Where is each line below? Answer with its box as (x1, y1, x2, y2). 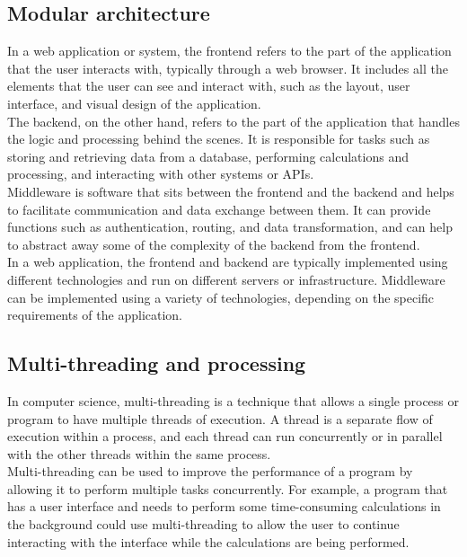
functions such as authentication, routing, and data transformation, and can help (7, 217, 453, 236)
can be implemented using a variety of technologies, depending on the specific (7, 287, 435, 306)
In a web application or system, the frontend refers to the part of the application (7, 41, 452, 60)
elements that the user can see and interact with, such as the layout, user (7, 76, 410, 95)
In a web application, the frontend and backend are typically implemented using (7, 252, 448, 271)
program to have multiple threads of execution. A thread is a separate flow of (7, 409, 433, 428)
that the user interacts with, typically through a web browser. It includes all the (7, 58, 448, 77)
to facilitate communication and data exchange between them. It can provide (7, 199, 431, 218)
